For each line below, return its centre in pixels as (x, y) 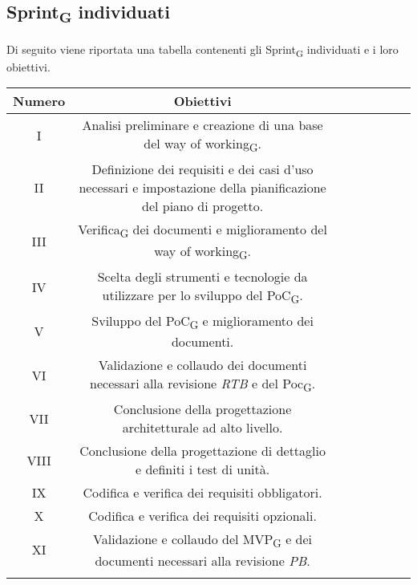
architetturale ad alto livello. (202, 428)
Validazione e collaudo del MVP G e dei (203, 540)
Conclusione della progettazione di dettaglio (202, 451)
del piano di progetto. (202, 206)
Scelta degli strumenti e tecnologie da (202, 276)
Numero (39, 101)
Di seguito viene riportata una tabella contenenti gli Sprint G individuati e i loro (202, 50)
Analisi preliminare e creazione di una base (202, 125)
